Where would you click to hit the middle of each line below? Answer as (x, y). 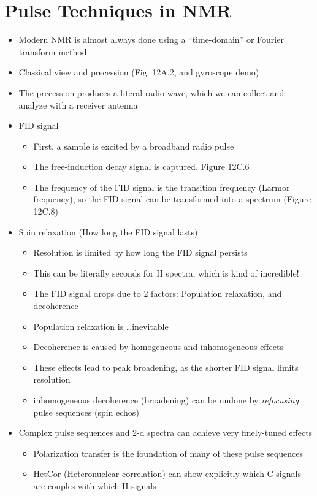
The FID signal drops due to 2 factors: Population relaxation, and (158, 293)
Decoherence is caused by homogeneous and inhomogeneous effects (158, 347)
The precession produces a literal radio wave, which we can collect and (151, 92)
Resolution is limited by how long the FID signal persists (140, 252)
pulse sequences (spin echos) (86, 412)
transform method (53, 51)
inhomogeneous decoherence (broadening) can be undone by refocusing (166, 400)
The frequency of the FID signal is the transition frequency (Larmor (162, 187)
